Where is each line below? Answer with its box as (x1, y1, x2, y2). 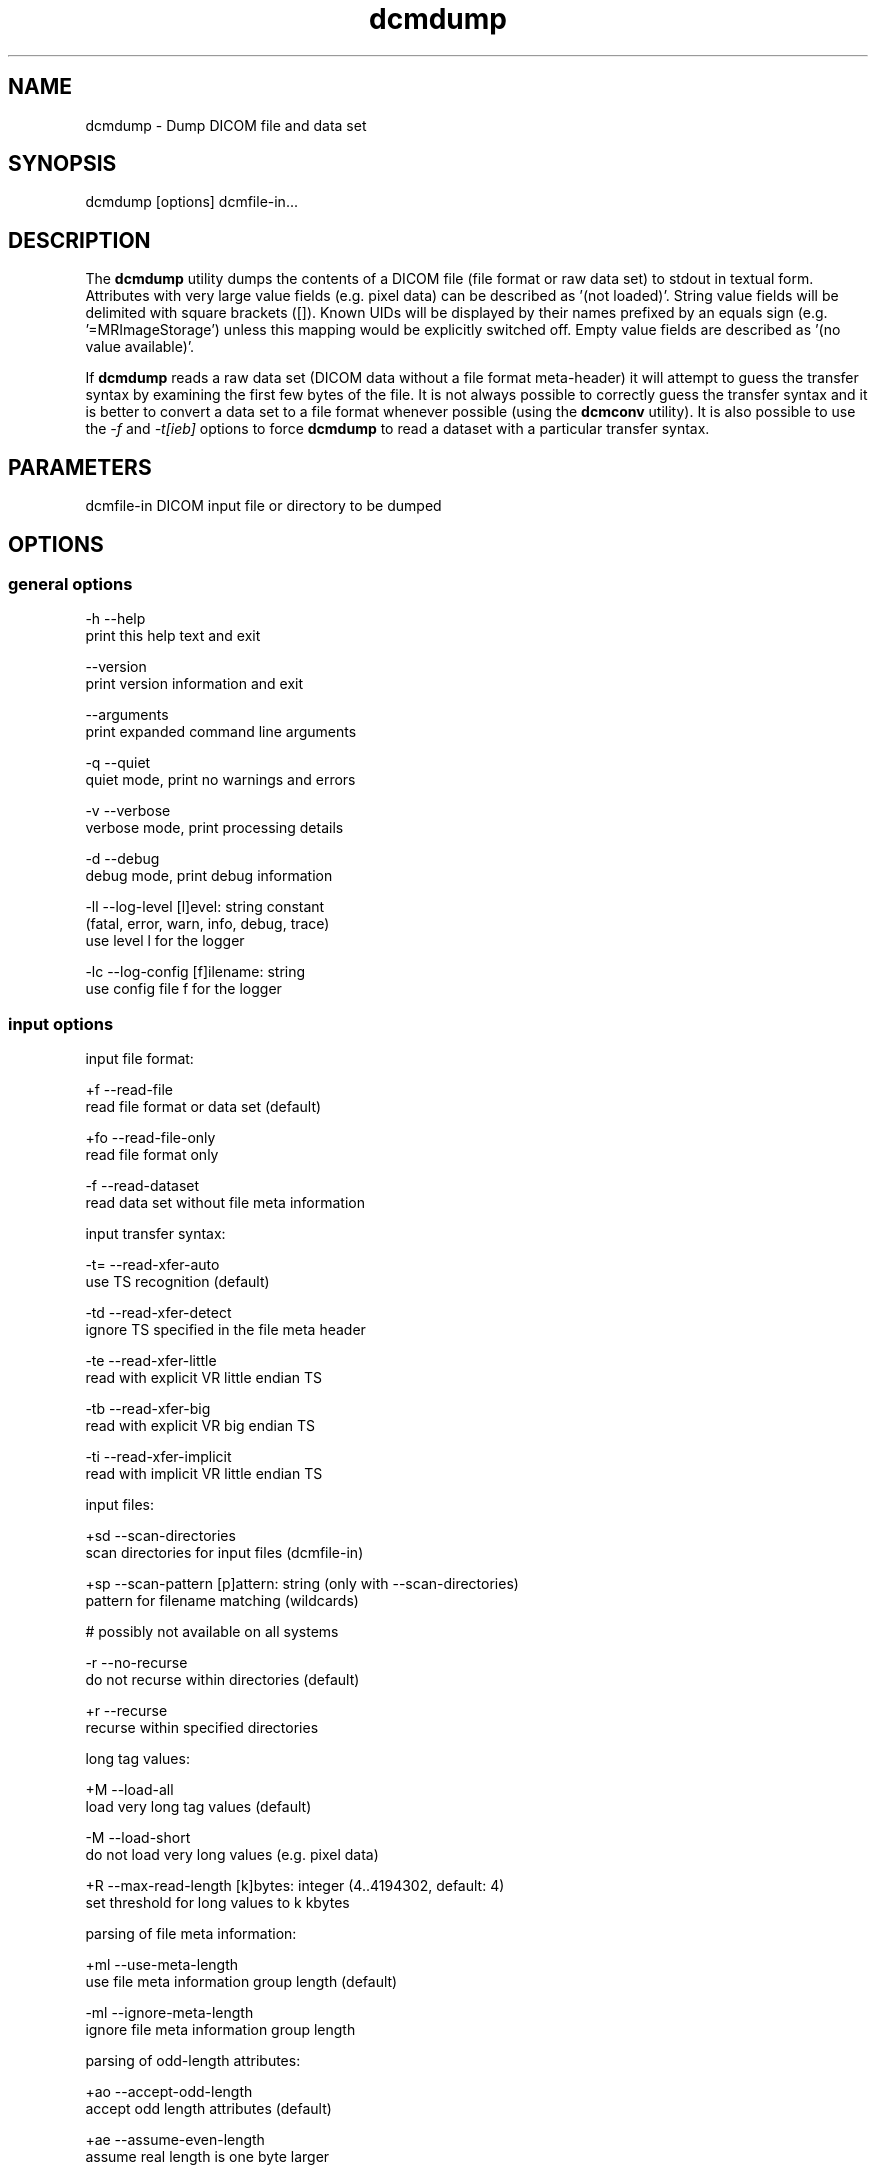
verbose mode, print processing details (85, 819, 344, 837)
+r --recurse (85, 1702, 168, 1720)
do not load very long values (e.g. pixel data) (85, 1846, 379, 1864)
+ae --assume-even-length (85, 2131, 265, 2149)
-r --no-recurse (85, 1654, 188, 1672)
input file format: (85, 1050, 194, 1068)
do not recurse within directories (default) (85, 1671, 360, 1689)
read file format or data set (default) (85, 1098, 322, 1116)
